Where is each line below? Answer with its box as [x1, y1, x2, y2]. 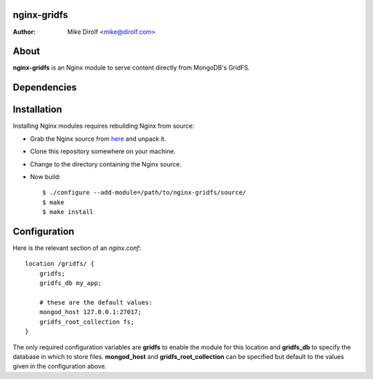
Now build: [30, 173, 61, 181]
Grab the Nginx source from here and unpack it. [30, 135, 166, 143]
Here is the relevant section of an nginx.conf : [12, 244, 142, 252]
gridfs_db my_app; [39, 280, 102, 287]
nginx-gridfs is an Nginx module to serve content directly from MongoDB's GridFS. [12, 64, 250, 72]
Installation [12, 104, 62, 115]
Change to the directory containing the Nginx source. [30, 159, 182, 168]
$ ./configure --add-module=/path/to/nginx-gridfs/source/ [42, 188, 247, 197]
